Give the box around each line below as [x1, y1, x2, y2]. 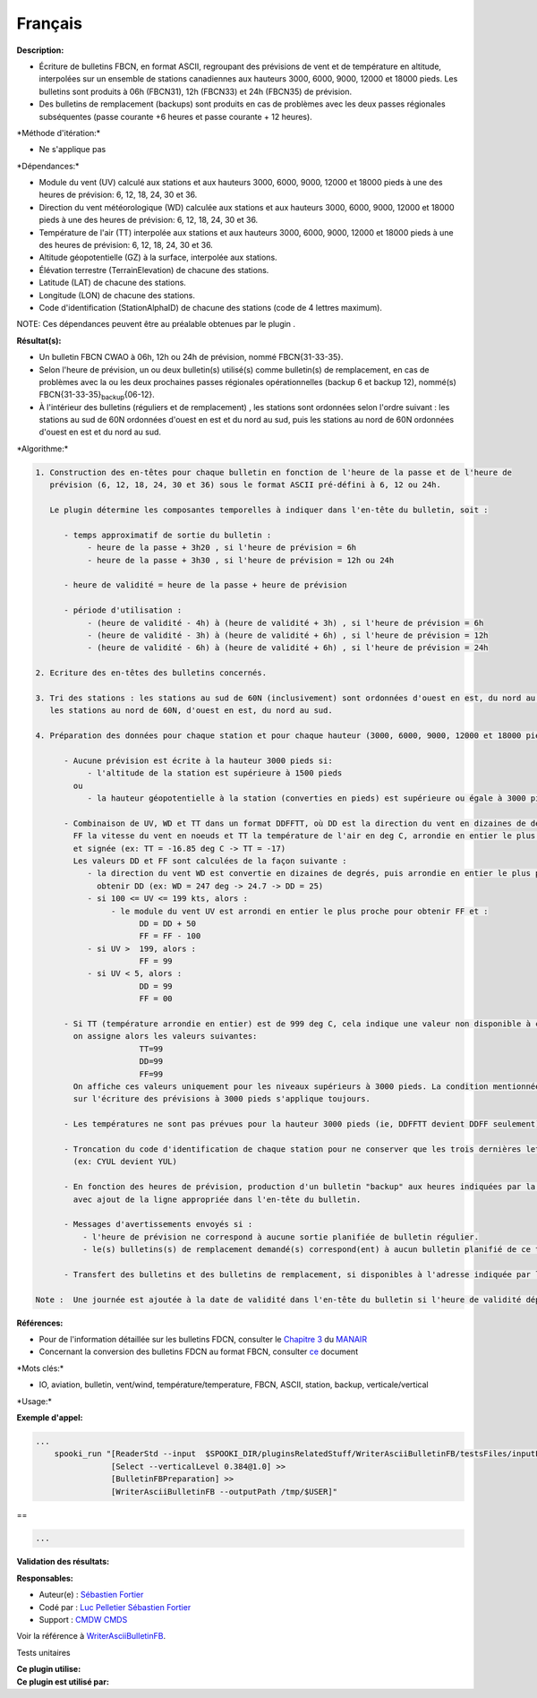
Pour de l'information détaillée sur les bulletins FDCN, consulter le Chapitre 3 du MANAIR [38, 1334, 367, 1345]
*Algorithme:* [16, 443, 69, 454]
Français [16, 13, 82, 33]
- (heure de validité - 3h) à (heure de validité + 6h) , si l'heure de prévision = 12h [87, 630, 489, 640]
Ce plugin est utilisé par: [16, 1676, 109, 1687]
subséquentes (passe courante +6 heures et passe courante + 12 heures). [38, 111, 312, 122]
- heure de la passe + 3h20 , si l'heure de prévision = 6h [87, 543, 357, 553]
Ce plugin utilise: [16, 1664, 81, 1675]
